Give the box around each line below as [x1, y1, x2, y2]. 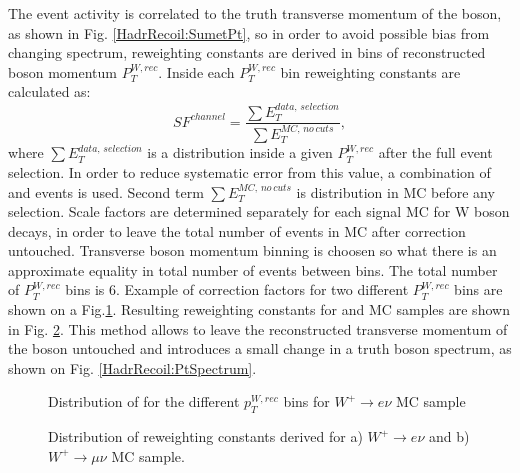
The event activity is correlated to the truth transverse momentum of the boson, [8, 3, 502, 23]
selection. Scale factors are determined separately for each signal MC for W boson [8, 201, 510, 222]
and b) [428, 426, 470, 447]
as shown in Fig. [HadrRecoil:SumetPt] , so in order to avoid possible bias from [8, 22, 490, 43]
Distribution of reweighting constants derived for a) [48, 426, 363, 447]
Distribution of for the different [48, 391, 240, 412]
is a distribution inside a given [147, 142, 333, 163]
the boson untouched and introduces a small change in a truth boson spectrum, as [8, 338, 512, 359]
